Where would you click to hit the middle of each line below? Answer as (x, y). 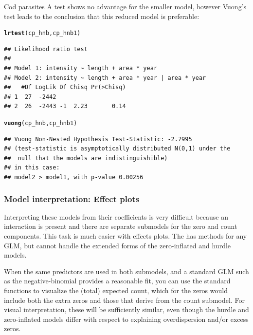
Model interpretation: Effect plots (72, 198)
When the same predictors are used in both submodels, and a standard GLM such (126, 271)
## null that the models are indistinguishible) (86, 158)
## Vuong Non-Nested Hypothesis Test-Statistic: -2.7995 (98, 139)
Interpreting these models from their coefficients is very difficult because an (116, 216)
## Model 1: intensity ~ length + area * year (81, 68)
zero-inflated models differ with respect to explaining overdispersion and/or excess (126, 319)
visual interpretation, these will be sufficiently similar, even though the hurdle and (126, 309)
